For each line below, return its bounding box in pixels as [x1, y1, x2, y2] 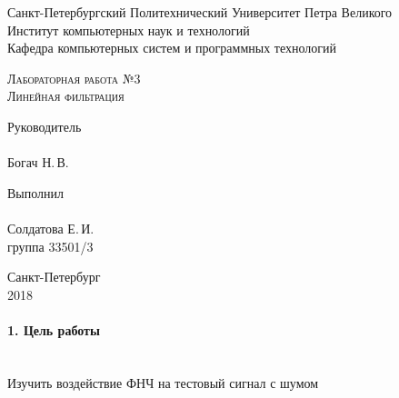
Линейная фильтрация [7, 86, 125, 105]
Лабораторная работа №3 [7, 68, 141, 87]
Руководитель [7, 116, 82, 135]
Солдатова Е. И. [7, 218, 95, 237]
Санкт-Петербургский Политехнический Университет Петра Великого [7, 3, 393, 21]
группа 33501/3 [7, 236, 94, 255]
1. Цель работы [7, 320, 100, 339]
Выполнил [7, 183, 65, 202]
